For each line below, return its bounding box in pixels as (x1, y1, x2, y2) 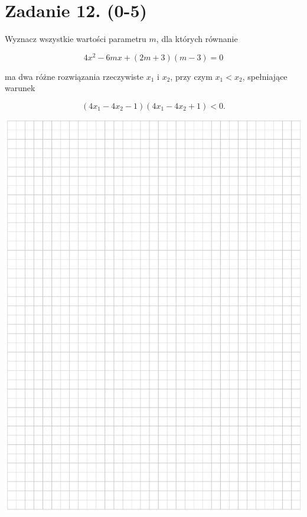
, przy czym (170, 70, 213, 82)
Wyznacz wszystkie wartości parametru (5, 33, 146, 45)
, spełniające (242, 70, 288, 82)
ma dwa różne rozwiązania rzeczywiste (5, 70, 144, 82)
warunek (5, 82, 35, 94)
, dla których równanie (156, 33, 238, 45)
